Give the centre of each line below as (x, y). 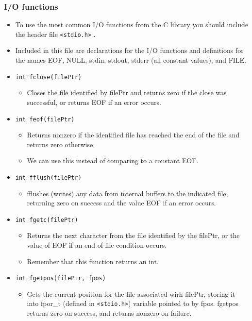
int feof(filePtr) (45, 119)
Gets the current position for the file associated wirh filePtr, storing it (131, 294)
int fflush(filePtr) (48, 177)
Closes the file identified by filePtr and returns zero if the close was (127, 93)
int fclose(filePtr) (48, 77)
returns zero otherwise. (61, 144)
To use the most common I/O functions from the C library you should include (132, 25)
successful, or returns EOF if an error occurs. (94, 102)
